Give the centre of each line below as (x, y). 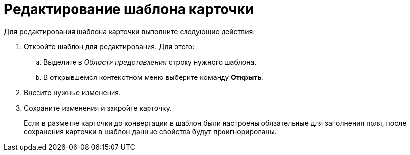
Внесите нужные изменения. (72, 92)
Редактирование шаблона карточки (129, 9)
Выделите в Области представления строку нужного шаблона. (150, 62)
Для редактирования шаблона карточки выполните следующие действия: (130, 31)
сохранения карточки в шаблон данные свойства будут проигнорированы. (150, 131)
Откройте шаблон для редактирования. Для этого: (109, 46)
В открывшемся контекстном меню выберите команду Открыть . (153, 77)
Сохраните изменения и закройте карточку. (98, 108)
